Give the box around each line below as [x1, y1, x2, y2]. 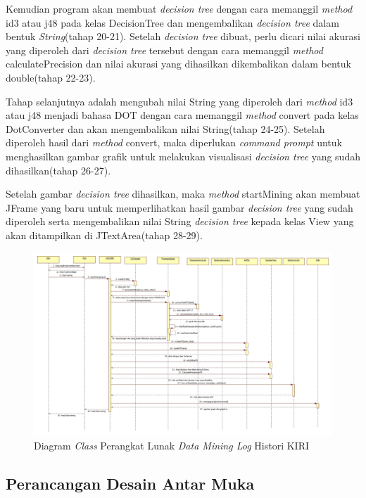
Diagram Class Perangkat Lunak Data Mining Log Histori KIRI [34, 438, 309, 452]
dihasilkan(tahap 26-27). [6, 162, 111, 177]
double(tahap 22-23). [6, 70, 96, 84]
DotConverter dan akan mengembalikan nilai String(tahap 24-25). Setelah [6, 121, 325, 136]
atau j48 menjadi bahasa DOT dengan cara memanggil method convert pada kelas [6, 108, 359, 122]
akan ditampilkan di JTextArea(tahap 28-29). [6, 227, 203, 242]
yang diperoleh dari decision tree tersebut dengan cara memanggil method [6, 42, 323, 57]
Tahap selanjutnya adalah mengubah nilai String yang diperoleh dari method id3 [6, 94, 353, 108]
